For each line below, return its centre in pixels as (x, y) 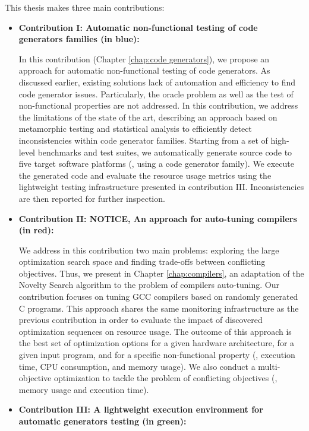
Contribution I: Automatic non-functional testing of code (138, 27)
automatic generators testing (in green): (103, 421)
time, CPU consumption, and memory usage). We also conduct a (137, 366)
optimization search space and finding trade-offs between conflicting (142, 262)
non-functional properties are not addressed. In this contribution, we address (158, 105)
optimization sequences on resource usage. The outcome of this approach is (155, 331)
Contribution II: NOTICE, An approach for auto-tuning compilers (158, 218)
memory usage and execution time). (84, 389)
